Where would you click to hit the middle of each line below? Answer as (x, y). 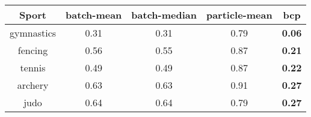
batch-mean (94, 15)
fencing (33, 50)
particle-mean (239, 15)
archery (33, 85)
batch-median (164, 15)
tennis (33, 67)
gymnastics (33, 33)
